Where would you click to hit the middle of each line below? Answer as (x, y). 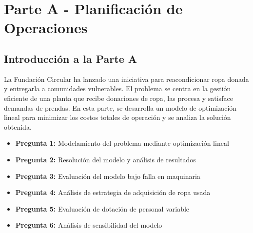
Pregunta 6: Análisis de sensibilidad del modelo (89, 225)
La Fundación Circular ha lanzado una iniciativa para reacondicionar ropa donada (126, 79)
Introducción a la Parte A (71, 58)
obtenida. (18, 126)
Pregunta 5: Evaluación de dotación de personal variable (102, 208)
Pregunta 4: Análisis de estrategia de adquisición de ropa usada (113, 192)
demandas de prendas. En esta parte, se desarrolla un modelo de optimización (120, 107)
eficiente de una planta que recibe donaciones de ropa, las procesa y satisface (118, 98)
